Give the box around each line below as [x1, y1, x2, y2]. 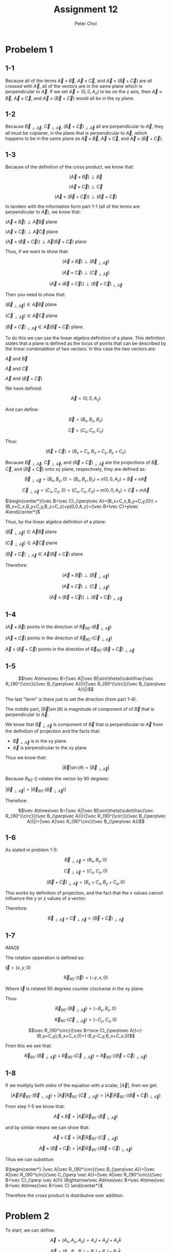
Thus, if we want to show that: [5, 248, 69, 254]
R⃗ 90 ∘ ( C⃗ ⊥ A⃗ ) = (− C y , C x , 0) [54, 1016, 117, 1024]
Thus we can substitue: [5, 1157, 55, 1163]
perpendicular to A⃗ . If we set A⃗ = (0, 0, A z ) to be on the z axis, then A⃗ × [5, 88, 162, 95]
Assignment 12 [53, 4, 118, 15]
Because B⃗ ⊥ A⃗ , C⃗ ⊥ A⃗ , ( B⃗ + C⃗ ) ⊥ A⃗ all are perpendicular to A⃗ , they [5, 124, 164, 131]
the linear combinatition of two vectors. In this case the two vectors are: [5, 346, 157, 352]
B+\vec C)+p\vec [103, 503, 139, 510]
